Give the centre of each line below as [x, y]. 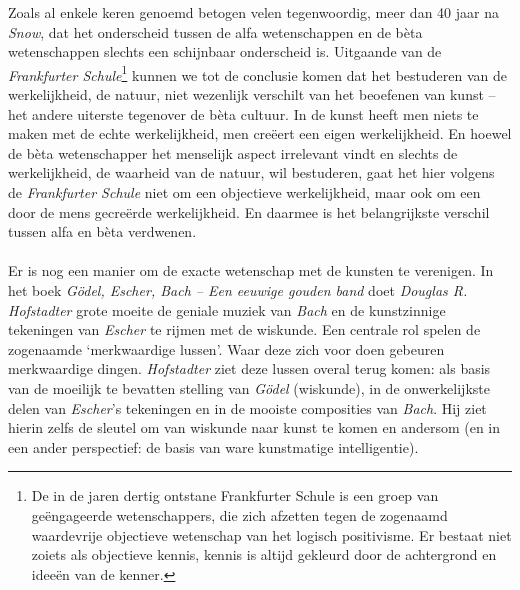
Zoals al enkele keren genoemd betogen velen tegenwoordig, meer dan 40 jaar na [253, 12]
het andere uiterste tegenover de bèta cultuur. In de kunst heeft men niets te [243, 113]
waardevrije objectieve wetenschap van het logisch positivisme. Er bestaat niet [271, 534]
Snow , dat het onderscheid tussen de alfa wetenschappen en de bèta [215, 31]
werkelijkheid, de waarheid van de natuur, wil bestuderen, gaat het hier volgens [251, 172]
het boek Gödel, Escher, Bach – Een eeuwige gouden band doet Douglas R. [238, 289]
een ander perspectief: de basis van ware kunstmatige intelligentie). [213, 446]
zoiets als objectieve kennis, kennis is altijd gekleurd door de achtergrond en [264, 554]
